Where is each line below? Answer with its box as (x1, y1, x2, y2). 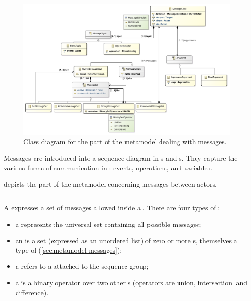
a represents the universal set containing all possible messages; (15, 219, 201, 229)
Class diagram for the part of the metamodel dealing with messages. (23, 136, 227, 147)
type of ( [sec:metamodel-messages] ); (15, 245, 122, 255)
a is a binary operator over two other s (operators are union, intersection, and (15, 278, 248, 288)
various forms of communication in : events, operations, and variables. (4, 162, 212, 172)
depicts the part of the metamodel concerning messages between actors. (4, 179, 217, 189)
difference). (15, 287, 49, 297)
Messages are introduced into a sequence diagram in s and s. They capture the (4, 152, 238, 163)
